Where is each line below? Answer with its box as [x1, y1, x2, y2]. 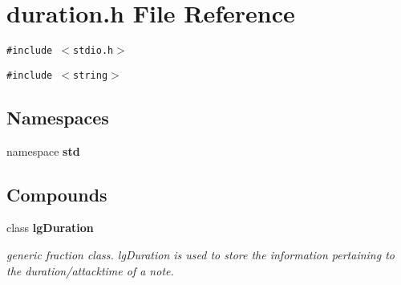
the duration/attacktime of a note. [6, 262, 174, 279]
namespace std [6, 142, 80, 159]
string [73, 69, 108, 81]
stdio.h [73, 45, 114, 57]
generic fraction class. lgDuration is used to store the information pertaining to [6, 246, 395, 263]
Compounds [6, 181, 107, 206]
